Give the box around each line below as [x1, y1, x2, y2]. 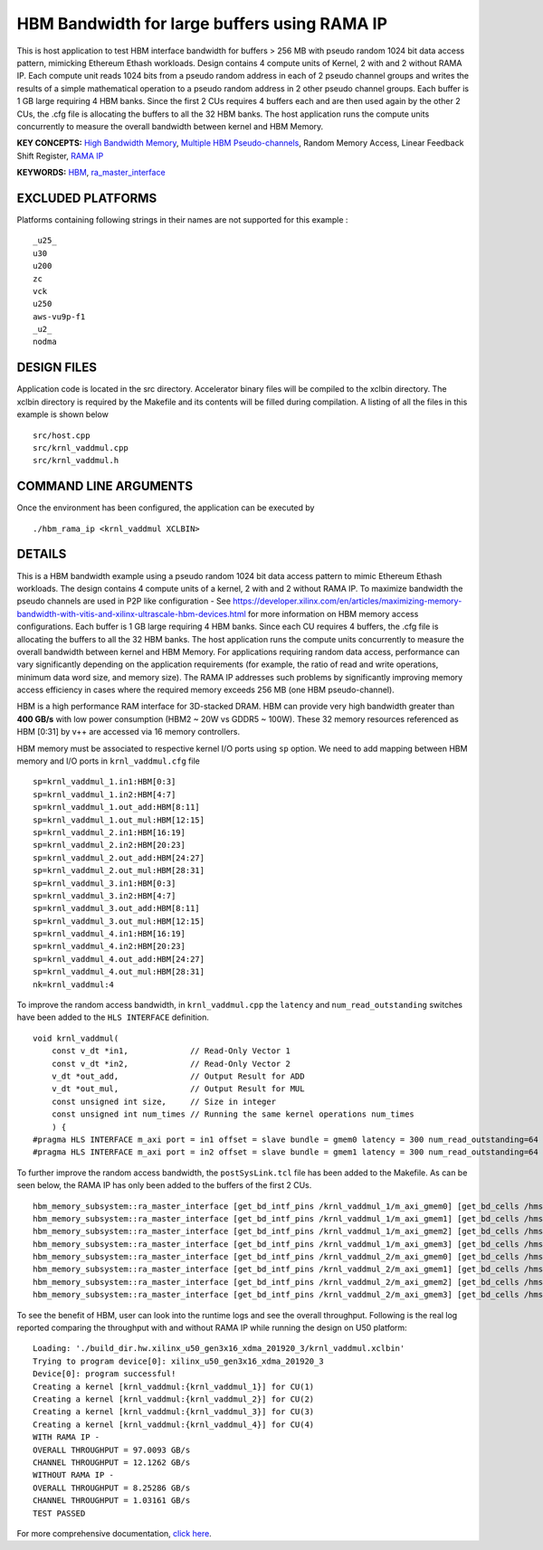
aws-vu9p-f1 [33, 311, 86, 321]
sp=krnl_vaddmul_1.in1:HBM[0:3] [33, 776, 176, 787]
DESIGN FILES [16, 360, 97, 376]
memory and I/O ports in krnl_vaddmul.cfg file [16, 756, 201, 766]
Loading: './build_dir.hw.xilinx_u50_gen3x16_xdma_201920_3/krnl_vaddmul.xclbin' [33, 1344, 405, 1354]
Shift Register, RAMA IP [16, 150, 104, 161]
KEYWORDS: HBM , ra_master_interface [16, 167, 167, 178]
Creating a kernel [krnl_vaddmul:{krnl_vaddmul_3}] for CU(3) [33, 1407, 315, 1417]
